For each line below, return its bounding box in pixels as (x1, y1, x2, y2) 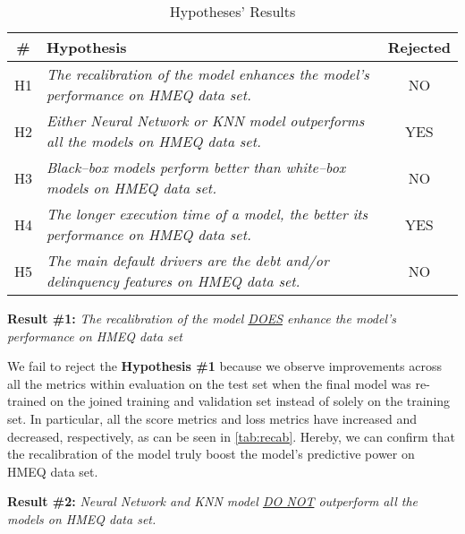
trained (7, 392, 46, 410)
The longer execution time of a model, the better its (46, 203, 368, 224)
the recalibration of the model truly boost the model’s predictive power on (7, 444, 415, 463)
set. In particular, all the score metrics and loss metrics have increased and (7, 409, 418, 427)
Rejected (387, 37, 451, 57)
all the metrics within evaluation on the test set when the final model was (7, 374, 411, 392)
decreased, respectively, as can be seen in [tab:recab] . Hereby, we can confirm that (7, 426, 455, 445)
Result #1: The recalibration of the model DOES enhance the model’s (7, 309, 397, 327)
